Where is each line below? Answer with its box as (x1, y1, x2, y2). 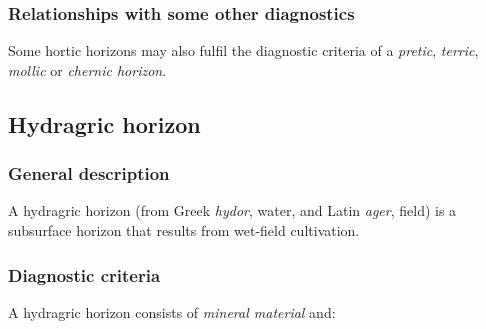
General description (8, 161, 170, 186)
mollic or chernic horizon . (8, 59, 167, 80)
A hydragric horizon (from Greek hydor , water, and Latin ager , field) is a (8, 200, 457, 221)
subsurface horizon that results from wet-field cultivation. (8, 220, 360, 240)
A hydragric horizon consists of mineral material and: (8, 301, 336, 322)
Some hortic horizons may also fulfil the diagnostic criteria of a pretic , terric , (8, 40, 479, 61)
